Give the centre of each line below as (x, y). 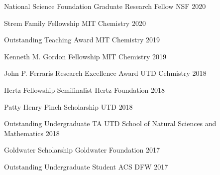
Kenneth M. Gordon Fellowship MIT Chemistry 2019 (85, 56)
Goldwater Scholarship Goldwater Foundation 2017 (82, 150)
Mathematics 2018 (32, 133)
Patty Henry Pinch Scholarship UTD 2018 (68, 106)
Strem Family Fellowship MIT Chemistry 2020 (75, 23)
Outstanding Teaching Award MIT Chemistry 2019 (82, 40)
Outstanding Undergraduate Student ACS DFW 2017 (86, 166)
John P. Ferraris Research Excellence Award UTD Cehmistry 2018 (105, 73)
